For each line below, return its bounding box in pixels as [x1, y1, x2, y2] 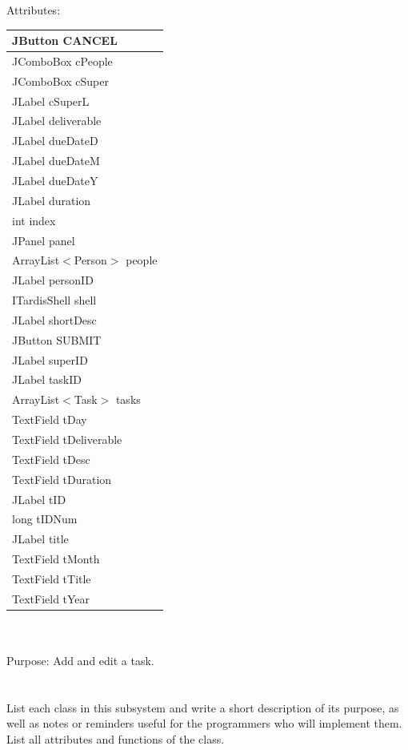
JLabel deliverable [12, 112, 102, 129]
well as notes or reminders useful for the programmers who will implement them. [6, 715, 402, 732]
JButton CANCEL [12, 32, 118, 49]
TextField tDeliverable [12, 430, 122, 447]
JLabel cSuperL [12, 92, 90, 109]
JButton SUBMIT [12, 331, 102, 348]
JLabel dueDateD [12, 132, 98, 149]
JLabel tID [12, 490, 66, 507]
